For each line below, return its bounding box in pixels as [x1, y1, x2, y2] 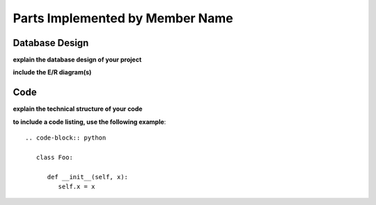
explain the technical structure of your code [13, 105, 143, 113]
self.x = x [58, 183, 95, 191]
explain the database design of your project [13, 56, 142, 64]
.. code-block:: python [25, 134, 107, 142]
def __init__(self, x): [47, 173, 129, 181]
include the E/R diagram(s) [13, 68, 92, 77]
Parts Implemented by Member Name [13, 10, 233, 26]
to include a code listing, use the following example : [13, 117, 166, 126]
